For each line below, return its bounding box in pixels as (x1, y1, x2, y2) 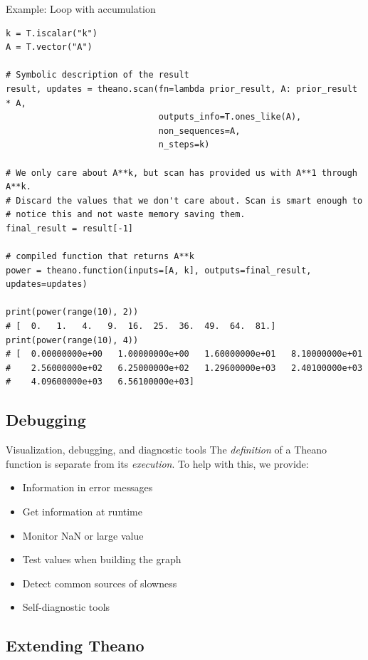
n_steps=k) (158, 140, 210, 150)
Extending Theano (6, 634, 144, 656)
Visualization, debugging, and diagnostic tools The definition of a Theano (6, 442, 327, 457)
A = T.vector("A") (6, 42, 93, 53)
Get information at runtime (22, 504, 142, 519)
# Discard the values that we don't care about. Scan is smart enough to (6, 195, 363, 206)
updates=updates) (6, 279, 88, 290)
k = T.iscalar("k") (6, 28, 98, 38)
